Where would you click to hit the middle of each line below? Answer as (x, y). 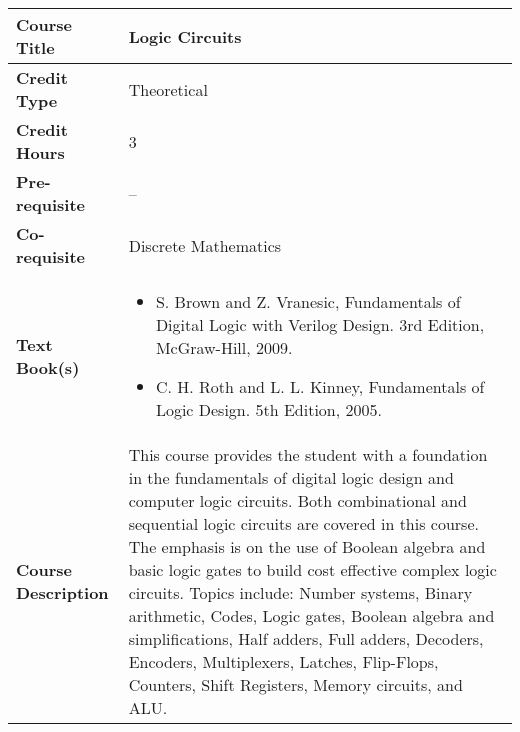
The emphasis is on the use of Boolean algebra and (307, 546)
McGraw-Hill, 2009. (224, 347)
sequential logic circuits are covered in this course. (303, 523)
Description (62, 592)
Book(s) (48, 367)
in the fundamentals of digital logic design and (291, 477)
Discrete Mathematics (205, 245)
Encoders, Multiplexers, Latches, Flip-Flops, (283, 661)
